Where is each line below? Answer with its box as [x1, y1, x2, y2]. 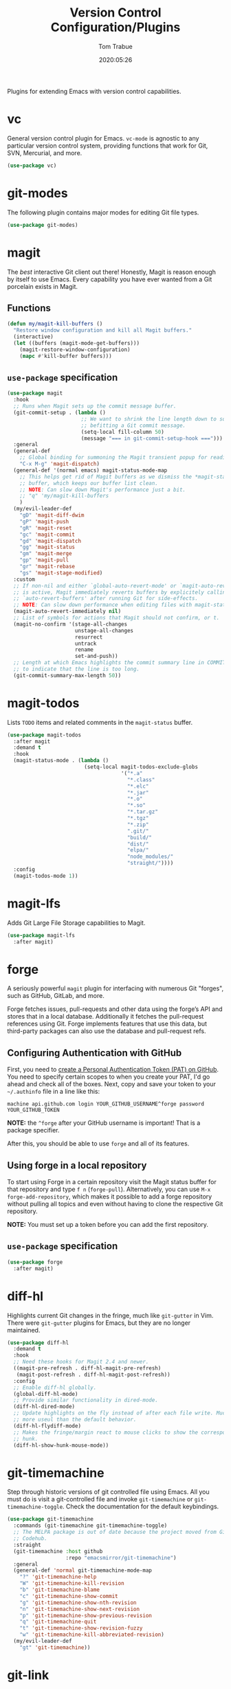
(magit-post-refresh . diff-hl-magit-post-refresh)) [16, 1371, 170, 1378]
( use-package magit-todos [7, 731, 81, 739]
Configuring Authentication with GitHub [7, 1047, 182, 1059]
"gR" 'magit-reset [19, 524, 72, 532]
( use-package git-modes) [7, 221, 78, 228]
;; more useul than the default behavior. [13, 1416, 137, 1423]
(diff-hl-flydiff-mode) [13, 1422, 81, 1429]
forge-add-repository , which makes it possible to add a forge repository [7, 1192, 212, 1201]
